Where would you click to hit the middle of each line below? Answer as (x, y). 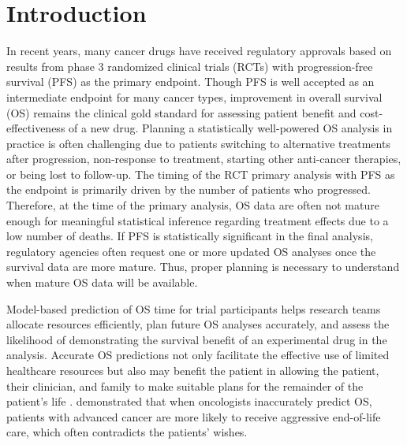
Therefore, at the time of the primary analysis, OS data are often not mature (193, 205)
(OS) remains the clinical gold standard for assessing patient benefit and (181, 112)
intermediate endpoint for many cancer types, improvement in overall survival (194, 96)
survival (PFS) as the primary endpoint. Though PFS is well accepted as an (190, 82)
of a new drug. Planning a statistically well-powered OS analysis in (231, 128)
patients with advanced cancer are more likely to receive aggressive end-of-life (194, 416)
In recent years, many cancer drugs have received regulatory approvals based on (199, 51)
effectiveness (36, 128)
